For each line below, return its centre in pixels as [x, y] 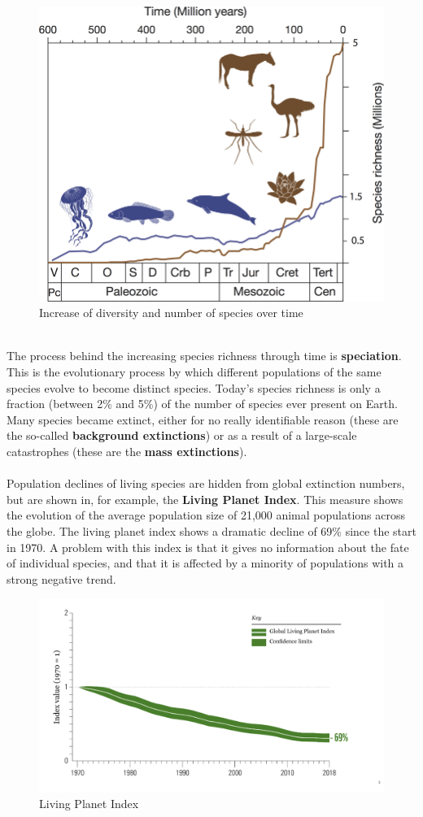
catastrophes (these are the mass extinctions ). [127, 451]
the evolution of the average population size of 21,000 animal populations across [206, 515]
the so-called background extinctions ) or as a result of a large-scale [182, 435]
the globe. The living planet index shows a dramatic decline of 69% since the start [211, 530]
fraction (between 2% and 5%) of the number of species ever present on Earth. [202, 404]
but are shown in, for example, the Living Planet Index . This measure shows [205, 499]
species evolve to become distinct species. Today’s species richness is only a [194, 387]
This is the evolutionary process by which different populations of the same [194, 372]
